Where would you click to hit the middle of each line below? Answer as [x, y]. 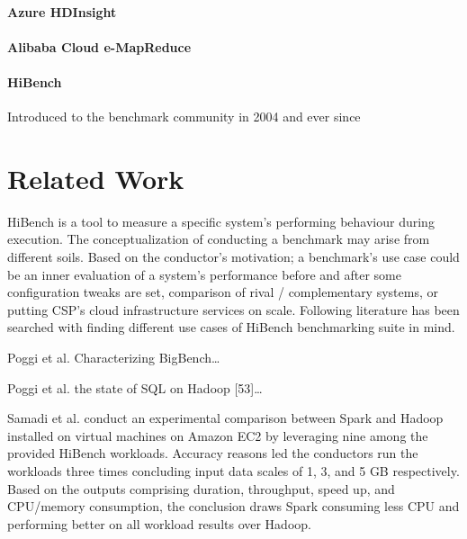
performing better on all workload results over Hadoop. [159, 523]
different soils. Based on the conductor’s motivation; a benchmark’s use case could [233, 257]
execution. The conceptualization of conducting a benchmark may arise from [219, 239]
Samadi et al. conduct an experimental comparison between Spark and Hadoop [225, 418]
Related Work [96, 178]
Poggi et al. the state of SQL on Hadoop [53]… [135, 387]
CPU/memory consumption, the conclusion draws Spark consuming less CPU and [233, 506]
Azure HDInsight [62, 11]
